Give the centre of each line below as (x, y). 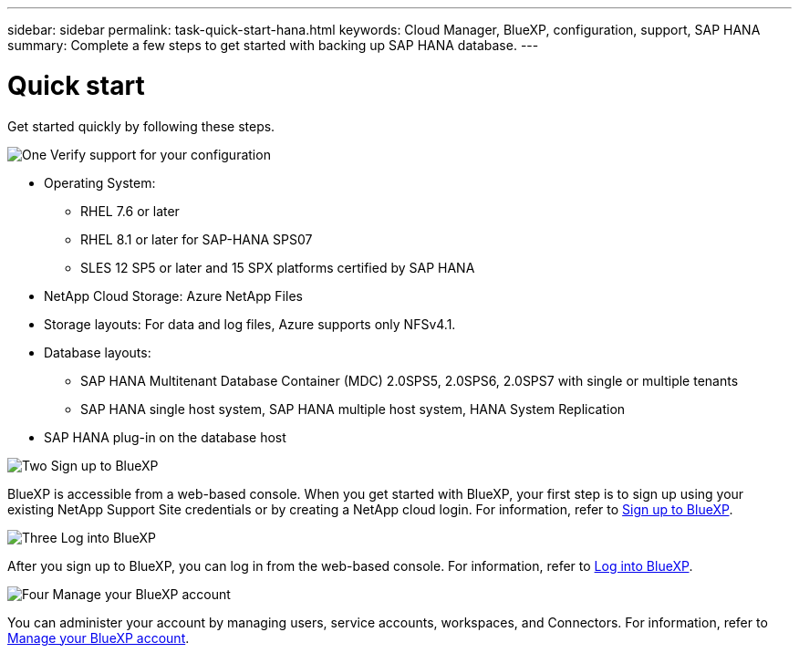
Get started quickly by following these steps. (141, 126)
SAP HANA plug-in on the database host (165, 437)
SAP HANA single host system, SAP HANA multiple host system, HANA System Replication (353, 409)
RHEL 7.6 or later (130, 211)
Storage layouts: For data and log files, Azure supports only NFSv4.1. (250, 324)
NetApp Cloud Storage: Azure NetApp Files (173, 295)
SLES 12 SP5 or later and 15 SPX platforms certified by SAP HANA (278, 267)
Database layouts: (98, 352)
